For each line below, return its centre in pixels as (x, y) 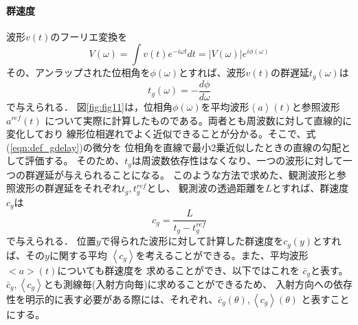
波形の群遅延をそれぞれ (68, 188)
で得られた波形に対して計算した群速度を (192, 241)
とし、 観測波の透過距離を (206, 188)
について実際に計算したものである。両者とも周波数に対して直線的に (199, 120)
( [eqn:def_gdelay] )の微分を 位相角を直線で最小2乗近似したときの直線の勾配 (174, 147)
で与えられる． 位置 (51, 241)
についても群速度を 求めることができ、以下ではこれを (178, 270)
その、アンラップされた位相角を (78, 72)
